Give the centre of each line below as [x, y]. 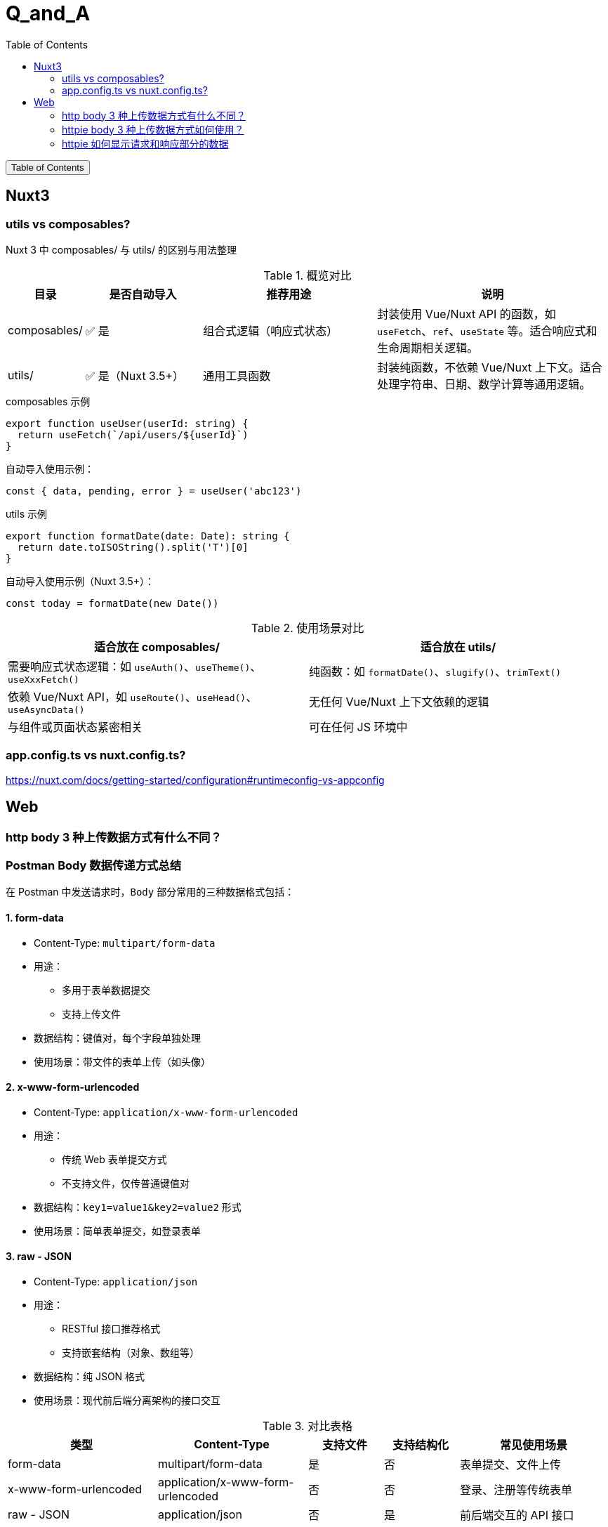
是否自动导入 [143, 294]
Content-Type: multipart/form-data [125, 943]
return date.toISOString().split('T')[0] [133, 547]
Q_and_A [48, 13]
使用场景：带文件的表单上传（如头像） [122, 1061]
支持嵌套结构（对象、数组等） [131, 1352]
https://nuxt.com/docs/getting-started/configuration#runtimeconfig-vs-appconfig [195, 780]
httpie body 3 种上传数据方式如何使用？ [153, 129]
